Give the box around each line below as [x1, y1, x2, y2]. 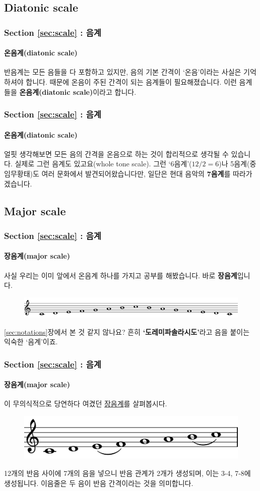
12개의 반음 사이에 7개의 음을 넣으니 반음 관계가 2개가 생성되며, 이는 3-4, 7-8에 [4, 467, 251, 478]
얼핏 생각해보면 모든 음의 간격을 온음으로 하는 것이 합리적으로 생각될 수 [4, 148, 229, 159]
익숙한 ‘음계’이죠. [4, 336, 58, 347]
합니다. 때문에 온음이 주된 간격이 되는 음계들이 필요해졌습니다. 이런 [26, 77, 237, 87]
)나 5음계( [219, 158, 250, 169]
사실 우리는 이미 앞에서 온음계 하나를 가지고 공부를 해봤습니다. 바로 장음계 [4, 270, 237, 280]
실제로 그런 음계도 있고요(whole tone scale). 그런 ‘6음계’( [15, 158, 192, 169]
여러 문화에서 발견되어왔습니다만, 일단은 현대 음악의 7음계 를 [41, 168, 231, 179]
